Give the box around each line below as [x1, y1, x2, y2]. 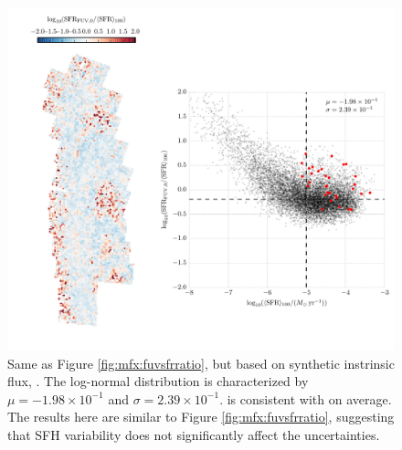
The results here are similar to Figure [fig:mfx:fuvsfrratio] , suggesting [7, 407, 395, 426]
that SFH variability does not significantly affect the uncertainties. [7, 424, 380, 444]
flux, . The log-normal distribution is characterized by [7, 372, 309, 391]
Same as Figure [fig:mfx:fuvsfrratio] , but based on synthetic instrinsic [7, 353, 395, 372]
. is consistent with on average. [219, 389, 392, 408]
